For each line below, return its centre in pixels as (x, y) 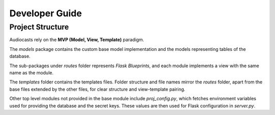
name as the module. (31, 73)
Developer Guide (46, 13)
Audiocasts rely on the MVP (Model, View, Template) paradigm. (77, 40)
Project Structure (39, 27)
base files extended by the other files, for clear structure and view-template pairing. (97, 89)
